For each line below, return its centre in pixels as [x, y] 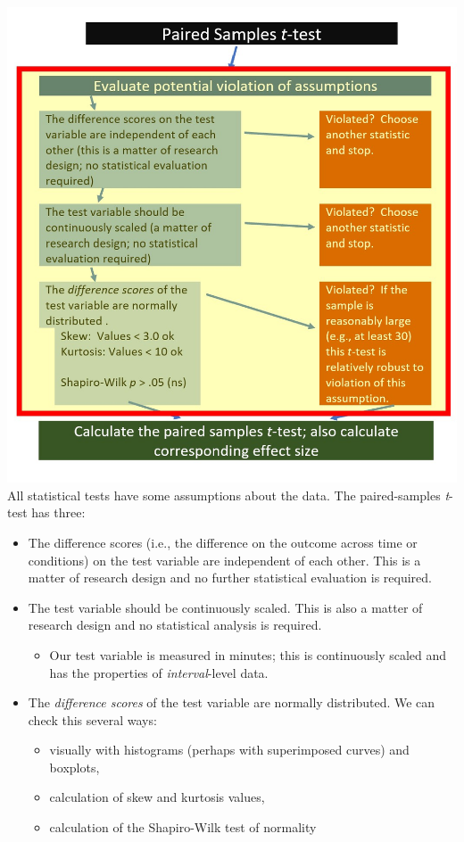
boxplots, [75, 767]
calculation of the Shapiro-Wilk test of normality [183, 827]
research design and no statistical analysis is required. [175, 625]
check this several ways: [92, 719]
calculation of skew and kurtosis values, [157, 797]
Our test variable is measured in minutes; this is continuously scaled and [248, 654]
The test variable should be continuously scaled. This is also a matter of [225, 607]
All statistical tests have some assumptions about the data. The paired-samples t [228, 495]
